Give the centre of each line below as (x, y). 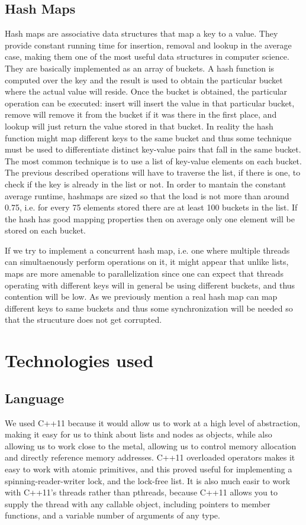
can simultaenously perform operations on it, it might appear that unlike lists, (147, 262)
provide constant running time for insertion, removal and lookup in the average (148, 45)
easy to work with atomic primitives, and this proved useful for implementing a (149, 469)
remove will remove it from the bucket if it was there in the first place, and (141, 114)
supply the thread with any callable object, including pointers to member (138, 503)
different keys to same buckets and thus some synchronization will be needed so (149, 308)
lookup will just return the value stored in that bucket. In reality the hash (139, 126)
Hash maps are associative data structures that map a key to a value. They (141, 33)
